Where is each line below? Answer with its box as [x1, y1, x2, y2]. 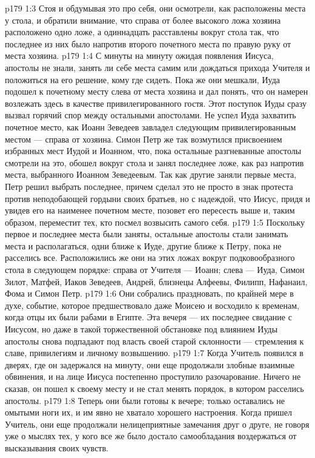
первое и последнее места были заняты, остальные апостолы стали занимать [5, 227, 288, 240]
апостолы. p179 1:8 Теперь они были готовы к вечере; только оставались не [5, 394, 285, 406]
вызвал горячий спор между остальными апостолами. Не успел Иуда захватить [5, 109, 296, 121]
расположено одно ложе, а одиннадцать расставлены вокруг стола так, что [5, 25, 279, 38]
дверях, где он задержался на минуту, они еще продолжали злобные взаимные [5, 358, 295, 371]
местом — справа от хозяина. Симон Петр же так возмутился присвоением [5, 132, 282, 145]
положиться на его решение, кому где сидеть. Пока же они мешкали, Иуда [5, 73, 280, 86]
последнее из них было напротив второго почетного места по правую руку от [5, 37, 291, 50]
